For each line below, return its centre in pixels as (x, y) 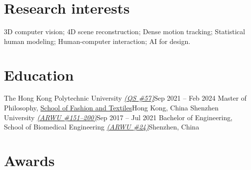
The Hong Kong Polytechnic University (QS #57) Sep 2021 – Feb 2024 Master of (125, 98)
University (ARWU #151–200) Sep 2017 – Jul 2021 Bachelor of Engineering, (118, 117)
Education (39, 74)
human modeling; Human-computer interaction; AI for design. (97, 41)
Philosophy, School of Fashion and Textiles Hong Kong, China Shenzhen (111, 108)
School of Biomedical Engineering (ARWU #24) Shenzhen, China (102, 127)
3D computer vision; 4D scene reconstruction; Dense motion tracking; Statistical (125, 32)
